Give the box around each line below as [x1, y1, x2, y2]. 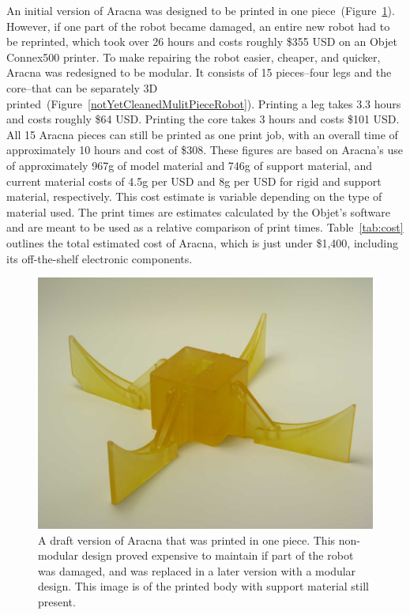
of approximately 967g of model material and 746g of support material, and [6, 157, 373, 173]
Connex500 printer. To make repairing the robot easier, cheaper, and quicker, [6, 48, 381, 65]
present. [38, 594, 76, 610]
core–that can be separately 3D [6, 79, 158, 96]
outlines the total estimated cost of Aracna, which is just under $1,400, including [6, 234, 398, 251]
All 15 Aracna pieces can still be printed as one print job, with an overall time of [6, 126, 398, 142]
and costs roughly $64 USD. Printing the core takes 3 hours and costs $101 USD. [6, 111, 400, 127]
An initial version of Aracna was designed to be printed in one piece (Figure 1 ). [6, 2, 395, 18]
